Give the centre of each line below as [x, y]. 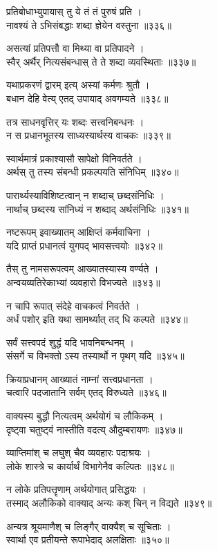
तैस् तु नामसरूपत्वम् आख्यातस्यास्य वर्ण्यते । [83, 269]
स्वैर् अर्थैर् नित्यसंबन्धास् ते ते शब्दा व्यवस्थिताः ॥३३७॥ [101, 61]
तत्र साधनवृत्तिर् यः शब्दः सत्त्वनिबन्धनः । [75, 121]
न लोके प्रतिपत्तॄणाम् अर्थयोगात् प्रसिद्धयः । [76, 489]
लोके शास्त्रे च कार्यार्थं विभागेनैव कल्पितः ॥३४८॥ [91, 466]
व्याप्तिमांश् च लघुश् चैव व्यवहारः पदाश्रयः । [79, 452]
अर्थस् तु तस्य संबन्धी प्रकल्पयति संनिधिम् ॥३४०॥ [93, 172]
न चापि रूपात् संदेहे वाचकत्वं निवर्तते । [73, 305]
